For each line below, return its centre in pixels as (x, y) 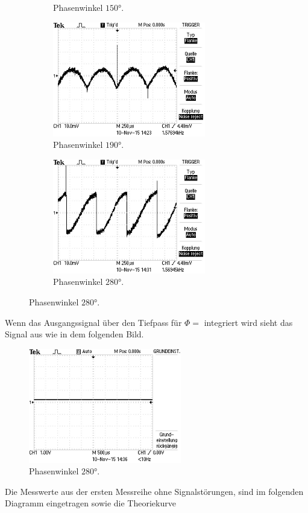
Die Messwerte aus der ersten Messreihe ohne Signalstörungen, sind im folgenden (154, 491)
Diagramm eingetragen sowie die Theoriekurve (90, 503)
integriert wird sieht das (248, 322)
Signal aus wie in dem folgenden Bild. (74, 334)
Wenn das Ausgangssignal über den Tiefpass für (93, 322)
